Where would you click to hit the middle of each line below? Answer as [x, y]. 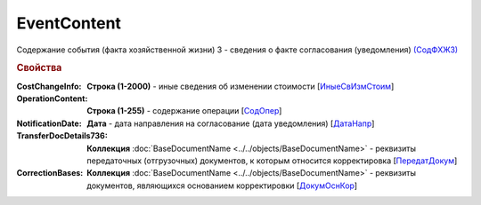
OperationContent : [52, 99]
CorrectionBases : [50, 173]
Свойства [39, 68]
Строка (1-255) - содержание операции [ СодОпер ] [184, 111]
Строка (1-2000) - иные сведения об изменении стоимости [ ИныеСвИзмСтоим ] [240, 86]
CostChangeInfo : [49, 86]
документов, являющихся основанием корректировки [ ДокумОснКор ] [222, 185]
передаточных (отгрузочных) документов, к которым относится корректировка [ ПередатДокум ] [272, 161]
